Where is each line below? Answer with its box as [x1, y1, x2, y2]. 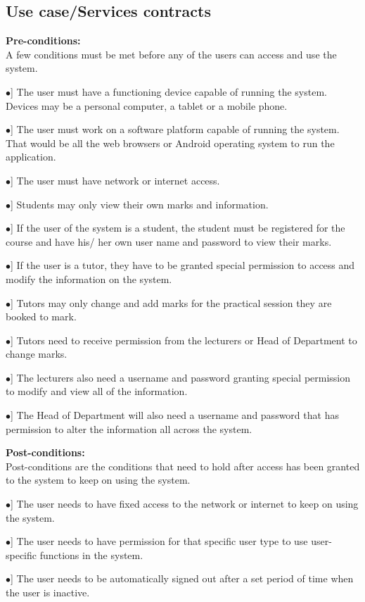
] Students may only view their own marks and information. [11, 196, 269, 211]
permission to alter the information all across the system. [6, 421, 252, 436]
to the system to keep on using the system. [6, 472, 191, 487]
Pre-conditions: [6, 33, 81, 48]
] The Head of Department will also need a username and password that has [11, 408, 339, 422]
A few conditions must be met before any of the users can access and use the [6, 46, 337, 61]
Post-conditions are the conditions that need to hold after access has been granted [6, 458, 360, 473]
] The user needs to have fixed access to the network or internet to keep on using [11, 496, 359, 511]
